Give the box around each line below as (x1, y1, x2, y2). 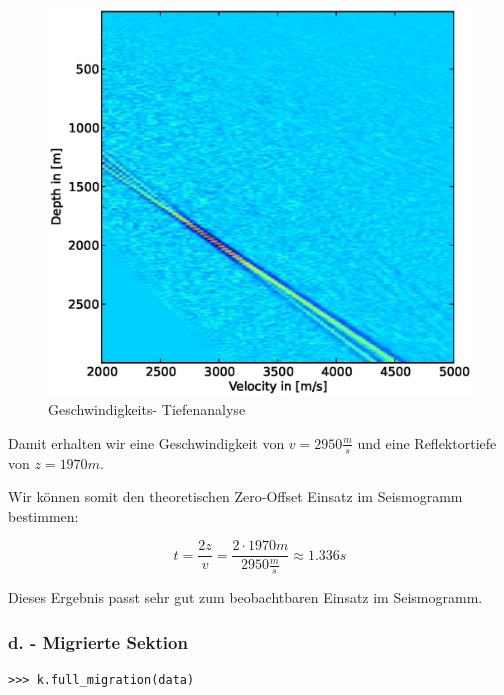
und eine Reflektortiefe (357, 432, 497, 453)
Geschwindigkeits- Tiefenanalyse (48, 399, 246, 420)
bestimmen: (8, 505, 79, 526)
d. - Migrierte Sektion (8, 629, 188, 654)
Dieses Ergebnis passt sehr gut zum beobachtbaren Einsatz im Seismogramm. (8, 587, 483, 608)
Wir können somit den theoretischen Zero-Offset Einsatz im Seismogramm (8, 486, 463, 507)
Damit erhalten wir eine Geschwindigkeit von (8, 432, 285, 453)
